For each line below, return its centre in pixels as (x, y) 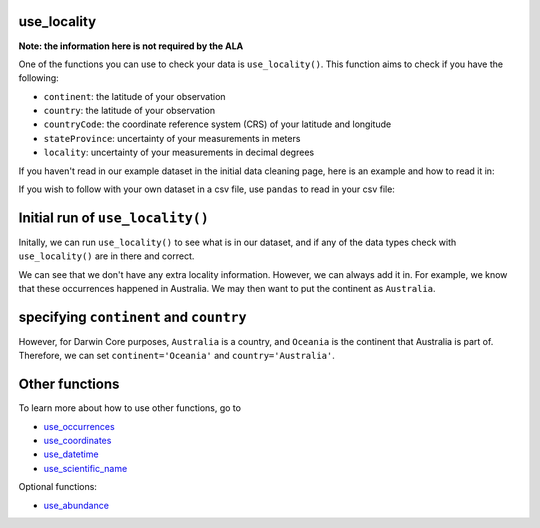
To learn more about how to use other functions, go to (130, 408)
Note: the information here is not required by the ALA (131, 46)
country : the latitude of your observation (129, 111)
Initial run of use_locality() (113, 217)
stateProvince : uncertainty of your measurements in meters (172, 138)
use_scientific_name (85, 468)
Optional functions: (57, 487)
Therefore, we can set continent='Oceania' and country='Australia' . (176, 356)
